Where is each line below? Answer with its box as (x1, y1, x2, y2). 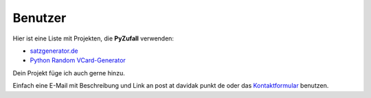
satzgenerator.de (30, 47, 78, 55)
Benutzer (12, 10, 67, 25)
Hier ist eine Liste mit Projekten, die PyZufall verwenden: (12, 34, 175, 42)
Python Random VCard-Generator (30, 56, 126, 64)
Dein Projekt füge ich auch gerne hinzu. (12, 69, 125, 77)
